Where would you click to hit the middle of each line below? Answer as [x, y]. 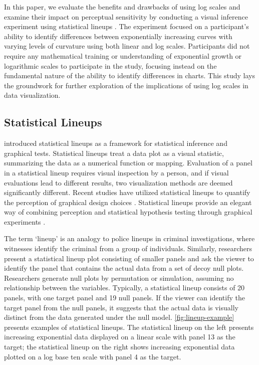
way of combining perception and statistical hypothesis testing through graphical [128, 212]
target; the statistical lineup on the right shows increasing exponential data [119, 347]
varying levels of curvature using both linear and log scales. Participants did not [127, 46]
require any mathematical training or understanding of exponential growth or [123, 55]
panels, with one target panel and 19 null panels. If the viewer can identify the [124, 298]
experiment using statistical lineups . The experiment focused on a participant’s [126, 26]
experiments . [25, 221]
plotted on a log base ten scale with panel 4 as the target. [93, 356]
